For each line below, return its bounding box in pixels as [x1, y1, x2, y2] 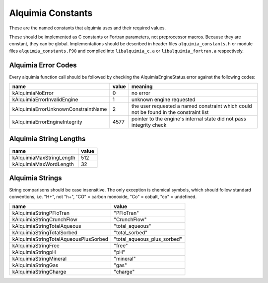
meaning [132, 83, 153, 90]
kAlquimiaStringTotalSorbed [12, 229, 78, 236]
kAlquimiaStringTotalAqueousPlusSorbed [12, 235, 109, 242]
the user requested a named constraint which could [132, 102, 253, 109]
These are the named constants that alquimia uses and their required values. [9, 25, 166, 31]
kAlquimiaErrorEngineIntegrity [12, 118, 83, 125]
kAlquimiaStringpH [12, 249, 56, 256]
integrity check [132, 122, 167, 129]
